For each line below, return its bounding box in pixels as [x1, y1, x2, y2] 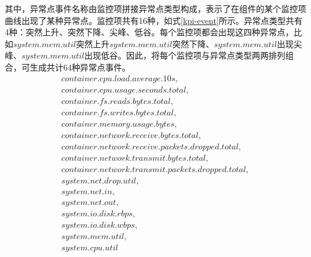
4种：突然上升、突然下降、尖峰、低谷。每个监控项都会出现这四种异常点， [5, 26, 294, 38]
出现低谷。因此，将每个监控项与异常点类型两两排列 [84, 49, 285, 62]
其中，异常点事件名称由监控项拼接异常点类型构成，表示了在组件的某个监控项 [5, 2, 306, 14]
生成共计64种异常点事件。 [29, 60, 130, 73]
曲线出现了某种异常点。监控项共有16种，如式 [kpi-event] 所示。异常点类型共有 [5, 14, 303, 26]
